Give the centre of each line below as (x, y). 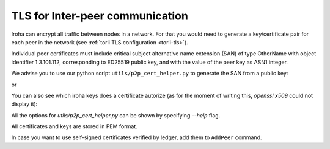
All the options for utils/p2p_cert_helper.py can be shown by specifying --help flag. (116, 115)
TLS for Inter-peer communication (100, 16)
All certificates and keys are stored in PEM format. (74, 126)
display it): (24, 104)
